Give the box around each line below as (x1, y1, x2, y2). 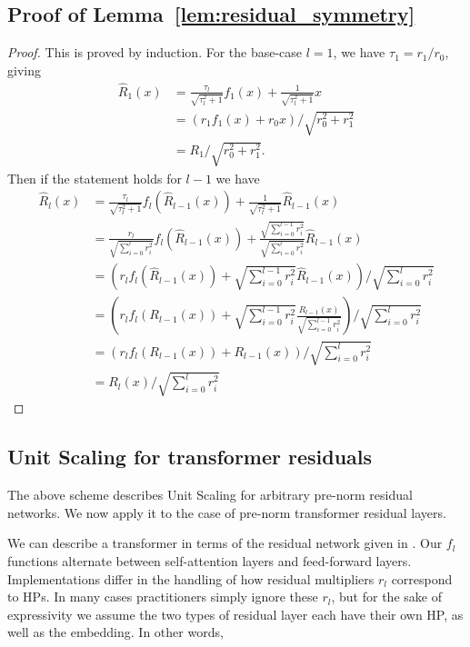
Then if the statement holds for (7, 168, 182, 187)
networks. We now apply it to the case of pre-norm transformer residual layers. (7, 503, 446, 522)
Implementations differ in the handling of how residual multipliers (7, 569, 375, 588)
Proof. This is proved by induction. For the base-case (7, 43, 303, 62)
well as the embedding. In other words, (7, 622, 224, 642)
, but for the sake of (331, 587, 442, 606)
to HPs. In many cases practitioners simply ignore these (7, 587, 318, 606)
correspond (391, 569, 453, 588)
